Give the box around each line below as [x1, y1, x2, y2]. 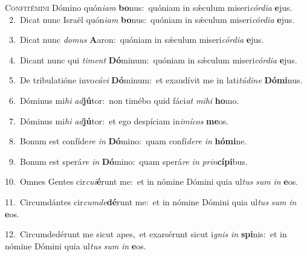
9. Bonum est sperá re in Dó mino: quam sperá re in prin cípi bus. [8, 155, 248, 167]
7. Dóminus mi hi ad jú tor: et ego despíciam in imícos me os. [8, 114, 229, 127]
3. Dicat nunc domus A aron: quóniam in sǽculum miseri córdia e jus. [8, 33, 264, 46]
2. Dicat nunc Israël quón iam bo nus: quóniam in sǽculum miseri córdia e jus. [8, 13, 295, 25]
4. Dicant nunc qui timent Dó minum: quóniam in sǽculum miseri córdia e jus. [8, 53, 297, 66]
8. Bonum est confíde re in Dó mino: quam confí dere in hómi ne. [8, 135, 247, 147]
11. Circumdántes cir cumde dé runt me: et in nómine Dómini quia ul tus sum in [5, 195, 297, 208]
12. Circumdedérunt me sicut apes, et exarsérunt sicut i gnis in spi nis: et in [5, 228, 287, 240]
